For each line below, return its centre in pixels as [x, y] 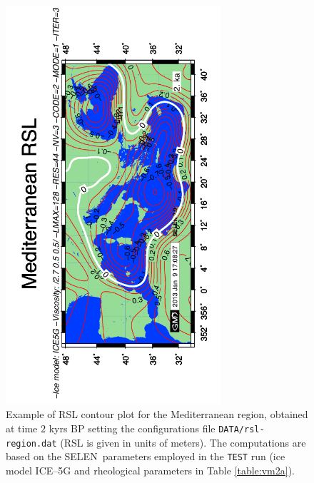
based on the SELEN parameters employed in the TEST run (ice [146, 456]
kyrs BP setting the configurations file [132, 428]
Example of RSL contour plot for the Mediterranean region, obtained [157, 414]
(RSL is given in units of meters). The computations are [183, 442]
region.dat [31, 443]
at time [22, 428]
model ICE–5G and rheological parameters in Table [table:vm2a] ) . [150, 470]
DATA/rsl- [242, 429]
